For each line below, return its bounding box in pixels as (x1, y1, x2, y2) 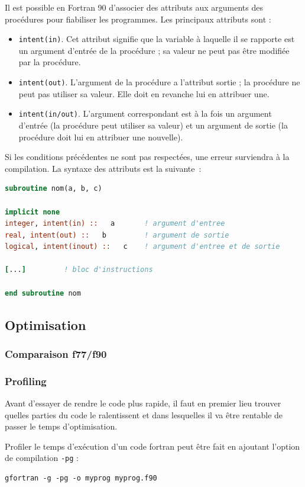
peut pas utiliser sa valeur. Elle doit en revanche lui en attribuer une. (18, 87, 270, 100)
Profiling (5, 373, 47, 388)
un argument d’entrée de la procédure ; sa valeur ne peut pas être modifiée (18, 44, 290, 56)
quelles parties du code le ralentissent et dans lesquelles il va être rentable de (5, 408, 283, 421)
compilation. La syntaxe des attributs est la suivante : (5, 162, 202, 174)
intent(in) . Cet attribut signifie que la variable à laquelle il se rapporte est (18, 33, 295, 45)
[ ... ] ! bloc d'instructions (5, 265, 153, 274)
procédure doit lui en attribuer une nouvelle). (18, 130, 183, 143)
